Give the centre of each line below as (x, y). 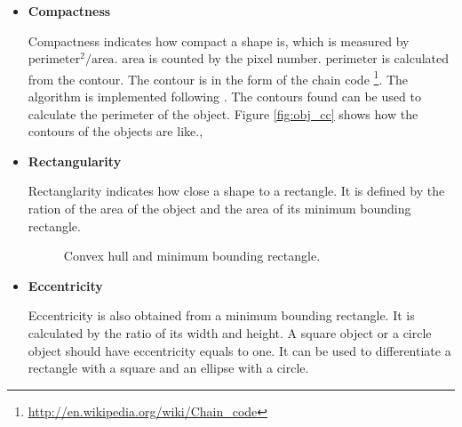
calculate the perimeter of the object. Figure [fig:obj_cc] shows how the (223, 113)
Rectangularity (75, 161)
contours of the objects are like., (115, 131)
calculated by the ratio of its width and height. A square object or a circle (230, 332)
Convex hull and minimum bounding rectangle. (192, 256)
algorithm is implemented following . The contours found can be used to (224, 97)
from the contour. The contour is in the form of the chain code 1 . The (218, 77)
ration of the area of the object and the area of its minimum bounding (219, 208)
